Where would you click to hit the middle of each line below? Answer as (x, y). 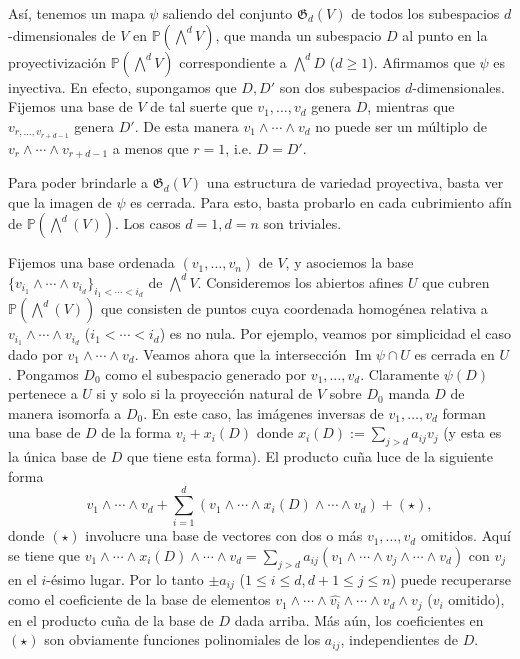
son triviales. (302, 223)
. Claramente (400, 373)
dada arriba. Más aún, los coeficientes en (359, 619)
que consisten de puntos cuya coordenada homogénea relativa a (294, 308)
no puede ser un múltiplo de (401, 125)
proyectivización (57, 61)
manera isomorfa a (65, 412)
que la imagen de (60, 201)
